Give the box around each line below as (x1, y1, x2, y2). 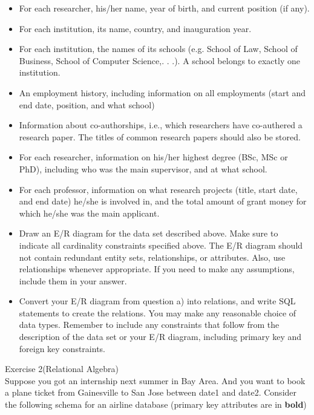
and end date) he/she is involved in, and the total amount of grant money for (19, 195, 307, 207)
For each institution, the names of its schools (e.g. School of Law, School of (19, 42, 298, 55)
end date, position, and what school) (19, 98, 155, 111)
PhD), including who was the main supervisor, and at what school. (19, 162, 267, 175)
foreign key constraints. (19, 342, 105, 355)
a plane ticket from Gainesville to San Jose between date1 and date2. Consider (5, 386, 297, 399)
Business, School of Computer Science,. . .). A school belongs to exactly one (19, 54, 300, 67)
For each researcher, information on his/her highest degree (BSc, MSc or (19, 151, 288, 163)
